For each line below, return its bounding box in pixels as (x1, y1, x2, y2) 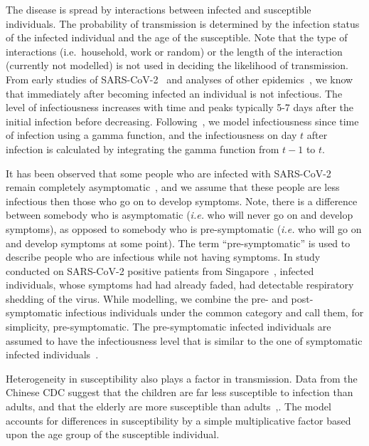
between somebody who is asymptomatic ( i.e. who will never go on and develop (6, 207, 353, 222)
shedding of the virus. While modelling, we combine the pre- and (6, 291, 288, 306)
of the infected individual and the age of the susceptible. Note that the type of (6, 30, 348, 45)
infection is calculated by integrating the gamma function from (6, 141, 279, 156)
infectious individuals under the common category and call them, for (65, 305, 364, 320)
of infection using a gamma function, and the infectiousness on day (6, 128, 297, 142)
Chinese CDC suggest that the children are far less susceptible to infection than (6, 385, 353, 400)
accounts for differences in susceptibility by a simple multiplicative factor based (6, 413, 351, 427)
